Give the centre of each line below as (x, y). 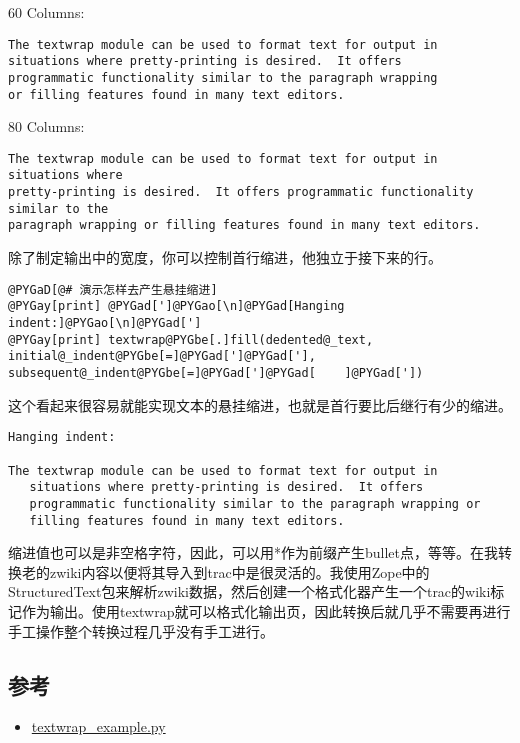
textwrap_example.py (98, 726)
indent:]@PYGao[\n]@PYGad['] (105, 323)
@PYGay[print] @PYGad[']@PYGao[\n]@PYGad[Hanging (176, 306)
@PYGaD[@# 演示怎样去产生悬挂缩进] (113, 289)
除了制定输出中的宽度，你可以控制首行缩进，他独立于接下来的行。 (225, 257)
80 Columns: (46, 126)
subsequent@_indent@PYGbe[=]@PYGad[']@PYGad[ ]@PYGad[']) (216, 372)
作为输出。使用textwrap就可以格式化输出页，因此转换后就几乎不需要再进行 (266, 610)
